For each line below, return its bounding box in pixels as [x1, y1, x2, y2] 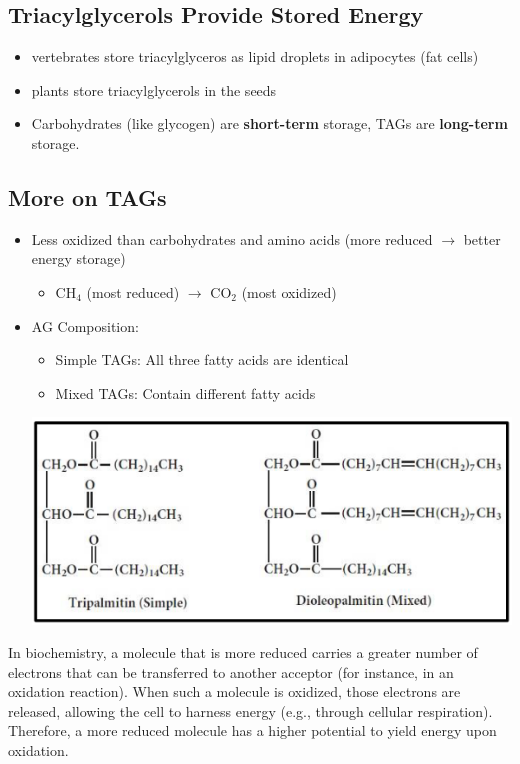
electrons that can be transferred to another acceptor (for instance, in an [8, 661, 454, 682]
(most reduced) [86, 281, 180, 302]
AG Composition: [31, 315, 139, 336]
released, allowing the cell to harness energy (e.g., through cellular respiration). [8, 700, 493, 721]
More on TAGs [8, 181, 167, 212]
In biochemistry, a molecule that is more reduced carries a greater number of [8, 642, 478, 663]
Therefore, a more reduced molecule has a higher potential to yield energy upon [8, 720, 497, 741]
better [463, 228, 501, 249]
